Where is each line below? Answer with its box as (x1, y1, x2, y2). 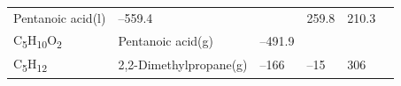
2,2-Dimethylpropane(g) (118, 55, 248, 74)
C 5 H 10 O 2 (13, 30, 62, 51)
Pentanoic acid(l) (13, 8, 106, 26)
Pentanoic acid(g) (118, 31, 213, 49)
